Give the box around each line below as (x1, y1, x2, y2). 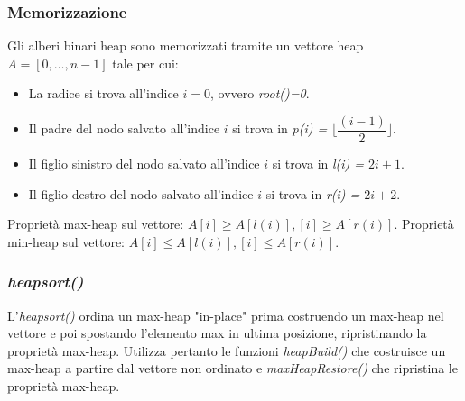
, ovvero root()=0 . (209, 84, 310, 103)
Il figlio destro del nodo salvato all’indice (28, 184, 254, 203)
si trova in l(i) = (272, 154, 365, 173)
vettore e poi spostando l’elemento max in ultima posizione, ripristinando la (7, 324, 427, 342)
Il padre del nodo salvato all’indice (28, 119, 220, 138)
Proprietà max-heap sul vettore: (7, 214, 184, 233)
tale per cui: (112, 53, 179, 72)
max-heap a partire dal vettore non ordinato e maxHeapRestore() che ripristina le (7, 359, 458, 378)
